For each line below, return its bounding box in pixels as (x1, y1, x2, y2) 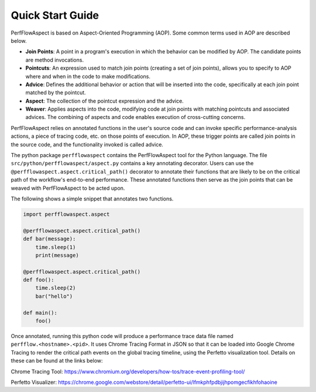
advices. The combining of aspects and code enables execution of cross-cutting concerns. (25, 114, 246, 121)
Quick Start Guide (11, 9, 99, 22)
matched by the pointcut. (25, 89, 86, 96)
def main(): (23, 309, 58, 316)
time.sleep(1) (35, 244, 76, 250)
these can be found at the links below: (11, 357, 103, 364)
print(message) (35, 252, 79, 258)
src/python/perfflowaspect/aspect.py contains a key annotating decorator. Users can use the (11, 160, 254, 167)
